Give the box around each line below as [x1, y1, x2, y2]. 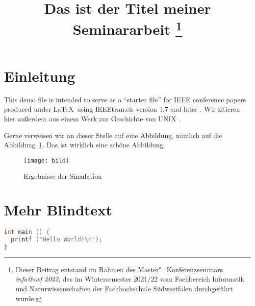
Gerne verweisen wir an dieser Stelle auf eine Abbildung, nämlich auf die [4, 130, 222, 140]
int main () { [4, 229, 50, 236]
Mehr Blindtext [4, 200, 112, 220]
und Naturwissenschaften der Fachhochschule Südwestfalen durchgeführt [15, 283, 233, 293]
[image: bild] [24, 157, 70, 164]
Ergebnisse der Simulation [24, 171, 102, 181]
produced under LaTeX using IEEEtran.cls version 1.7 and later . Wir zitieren [4, 104, 240, 114]
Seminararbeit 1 [73, 17, 182, 39]
